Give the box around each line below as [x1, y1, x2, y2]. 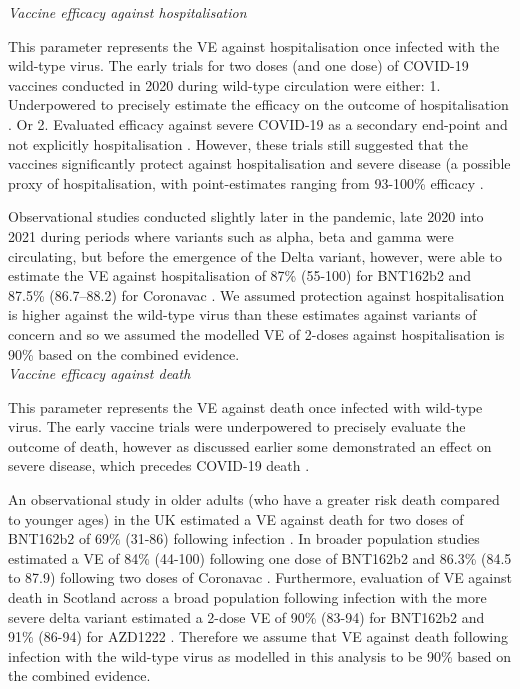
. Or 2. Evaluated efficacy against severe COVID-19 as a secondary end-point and [8, 113, 508, 134]
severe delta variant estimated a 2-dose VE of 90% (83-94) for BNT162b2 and [8, 606, 485, 627]
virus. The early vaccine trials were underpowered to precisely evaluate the [8, 416, 466, 437]
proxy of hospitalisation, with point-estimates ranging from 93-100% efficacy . [8, 172, 484, 193]
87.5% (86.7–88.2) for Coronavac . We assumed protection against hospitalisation [8, 284, 505, 305]
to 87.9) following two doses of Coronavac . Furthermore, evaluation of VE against [8, 567, 513, 588]
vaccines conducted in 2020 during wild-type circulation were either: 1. [8, 74, 441, 95]
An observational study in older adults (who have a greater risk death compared [8, 489, 500, 510]
